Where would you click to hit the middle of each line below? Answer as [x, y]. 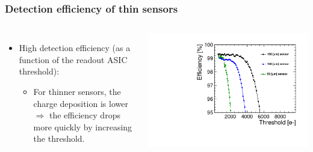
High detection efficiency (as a [75, 48]
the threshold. [59, 138]
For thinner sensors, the [77, 91]
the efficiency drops [85, 115]
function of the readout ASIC [73, 59]
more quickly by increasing [83, 126]
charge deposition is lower [81, 103]
